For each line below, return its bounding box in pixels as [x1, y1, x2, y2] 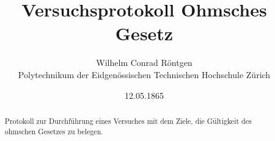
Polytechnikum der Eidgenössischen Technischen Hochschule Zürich [18, 68, 271, 81]
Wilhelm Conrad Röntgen [96, 56, 193, 69]
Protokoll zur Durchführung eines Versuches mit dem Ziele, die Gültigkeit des [4, 115, 252, 126]
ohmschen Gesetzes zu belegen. [4, 126, 103, 136]
